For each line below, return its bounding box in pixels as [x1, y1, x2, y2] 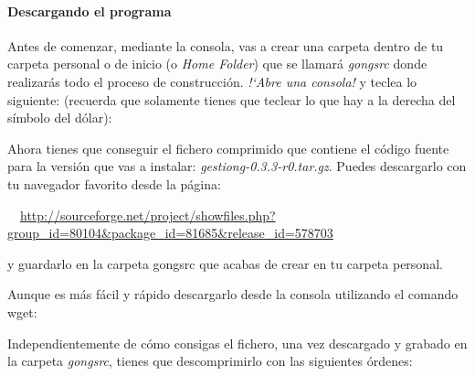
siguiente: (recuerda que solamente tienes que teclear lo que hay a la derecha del [7, 90, 456, 109]
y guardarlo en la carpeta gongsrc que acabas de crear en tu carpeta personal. [7, 253, 443, 273]
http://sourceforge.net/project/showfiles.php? [20, 205, 276, 224]
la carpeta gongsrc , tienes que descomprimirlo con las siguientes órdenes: [7, 351, 413, 371]
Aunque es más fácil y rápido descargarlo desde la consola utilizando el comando [7, 285, 459, 304]
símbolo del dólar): [7, 108, 112, 127]
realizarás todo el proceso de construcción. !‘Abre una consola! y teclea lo [7, 71, 417, 91]
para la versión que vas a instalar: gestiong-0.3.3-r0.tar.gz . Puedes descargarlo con [7, 156, 467, 176]
